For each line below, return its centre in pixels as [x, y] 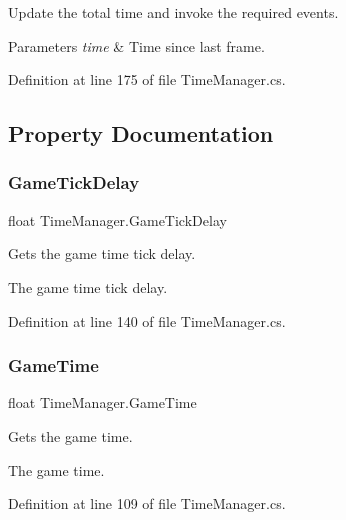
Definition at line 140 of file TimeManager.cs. [147, 320]
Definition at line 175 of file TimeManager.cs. [147, 79]
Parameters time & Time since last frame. [136, 45]
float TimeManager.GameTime [102, 402]
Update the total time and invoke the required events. [173, 12]
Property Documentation [141, 133]
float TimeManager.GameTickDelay [117, 219]
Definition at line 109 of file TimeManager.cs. [147, 503]
